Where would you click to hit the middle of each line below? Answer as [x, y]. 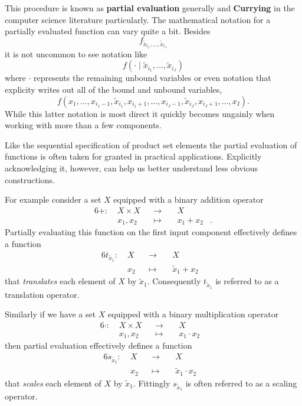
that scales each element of [53, 383]
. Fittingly [152, 383]
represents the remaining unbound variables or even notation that [152, 78]
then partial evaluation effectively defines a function [99, 345]
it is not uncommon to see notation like [76, 53]
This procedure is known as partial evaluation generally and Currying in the [150, 8]
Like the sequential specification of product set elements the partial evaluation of [151, 144]
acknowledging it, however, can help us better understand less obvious [132, 168]
